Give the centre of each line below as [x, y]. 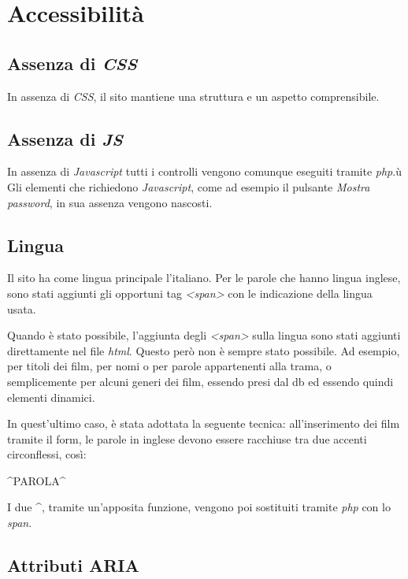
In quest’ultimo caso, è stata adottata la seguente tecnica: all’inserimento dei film [204, 423]
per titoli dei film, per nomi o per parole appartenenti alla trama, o [169, 366]
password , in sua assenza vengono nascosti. [110, 202]
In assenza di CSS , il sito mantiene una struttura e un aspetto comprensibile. [193, 96]
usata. [22, 308]
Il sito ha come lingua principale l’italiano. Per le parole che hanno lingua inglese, [204, 278]
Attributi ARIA [73, 565]
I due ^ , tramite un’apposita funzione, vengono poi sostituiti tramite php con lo [199, 507]
